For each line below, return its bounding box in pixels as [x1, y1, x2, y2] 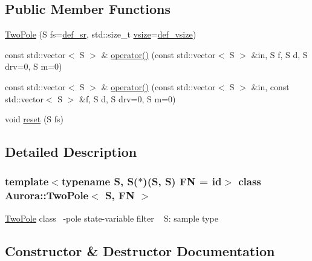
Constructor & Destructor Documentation [5, 241, 275, 260]
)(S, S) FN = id [143, 174, 222, 189]
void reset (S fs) [5, 113, 64, 125]
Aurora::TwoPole [5, 188, 89, 203]
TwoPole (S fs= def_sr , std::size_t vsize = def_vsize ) [5, 28, 197, 41]
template [5, 174, 49, 189]
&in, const [251, 80, 290, 93]
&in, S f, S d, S [251, 48, 308, 61]
